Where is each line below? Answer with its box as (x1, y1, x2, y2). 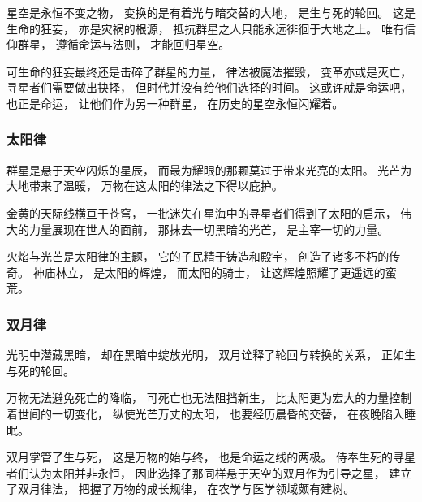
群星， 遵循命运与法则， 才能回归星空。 (17, 36, 230, 53)
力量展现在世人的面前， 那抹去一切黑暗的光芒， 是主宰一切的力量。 (28, 220, 390, 237)
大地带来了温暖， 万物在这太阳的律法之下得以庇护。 (6, 177, 283, 194)
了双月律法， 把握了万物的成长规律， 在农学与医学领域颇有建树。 (6, 480, 355, 497)
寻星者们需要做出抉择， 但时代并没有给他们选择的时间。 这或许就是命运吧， (6, 79, 412, 96)
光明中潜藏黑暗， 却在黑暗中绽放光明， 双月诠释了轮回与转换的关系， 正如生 (6, 346, 416, 363)
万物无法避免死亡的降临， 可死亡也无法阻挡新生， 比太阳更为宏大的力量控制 (6, 389, 412, 406)
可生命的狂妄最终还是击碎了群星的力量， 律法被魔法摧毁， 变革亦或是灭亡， (6, 63, 412, 80)
